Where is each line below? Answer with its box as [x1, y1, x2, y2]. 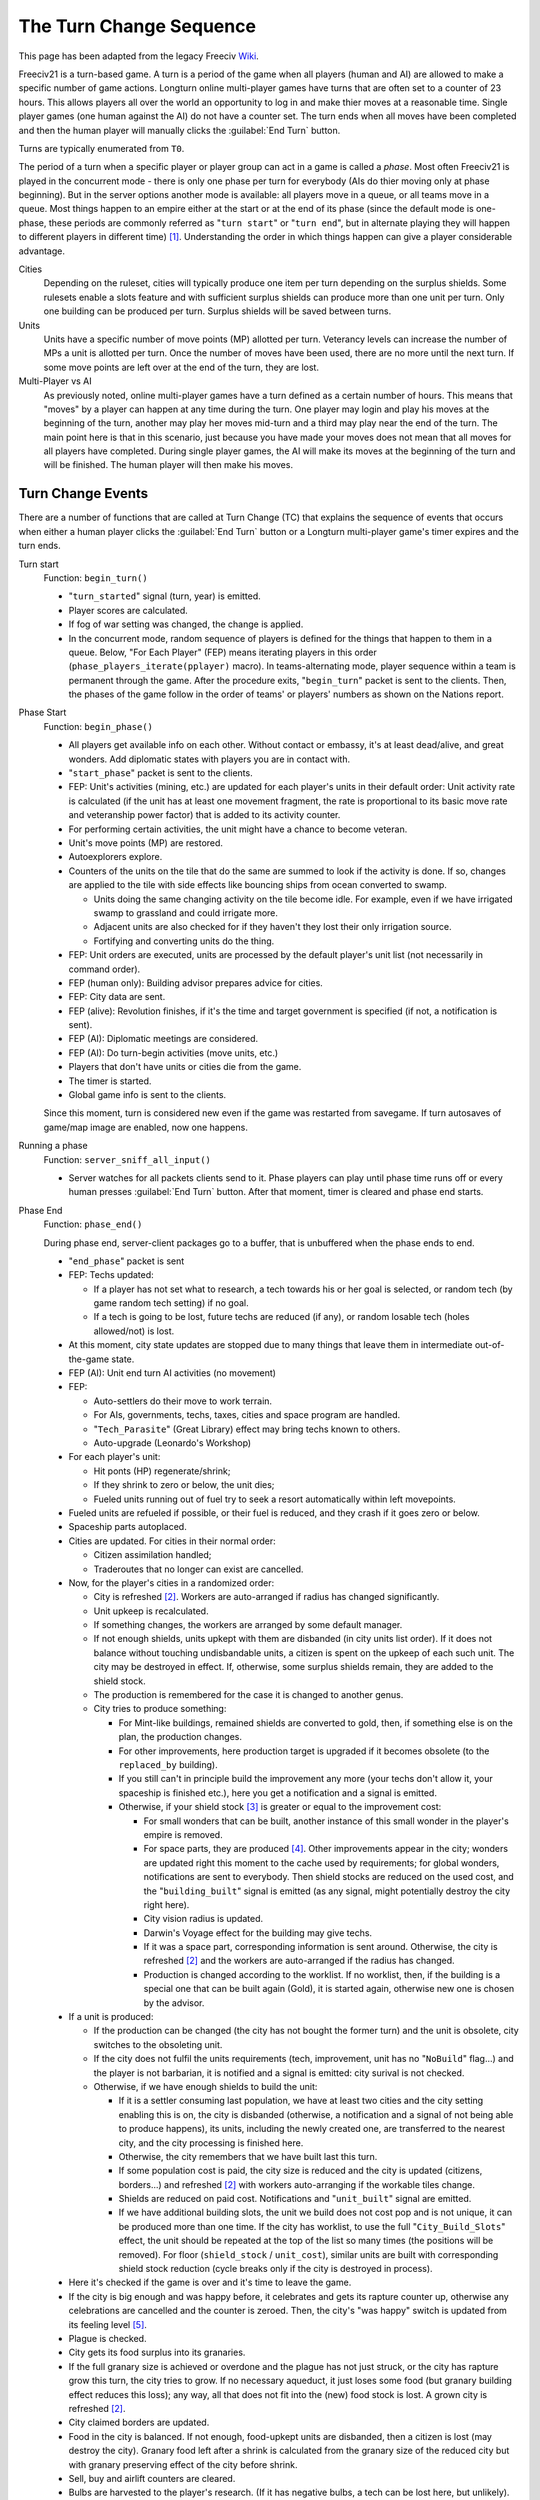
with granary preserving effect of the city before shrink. [68, 2458, 298, 2470]
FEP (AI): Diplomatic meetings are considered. [68, 1033, 259, 1045]
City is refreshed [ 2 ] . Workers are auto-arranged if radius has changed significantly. [93, 1591, 440, 1603]
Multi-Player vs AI [18, 375, 92, 387]
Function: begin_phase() [43, 720, 154, 732]
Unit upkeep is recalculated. [93, 1605, 209, 1617]
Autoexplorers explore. [68, 851, 163, 863]
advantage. [18, 245, 65, 257]
